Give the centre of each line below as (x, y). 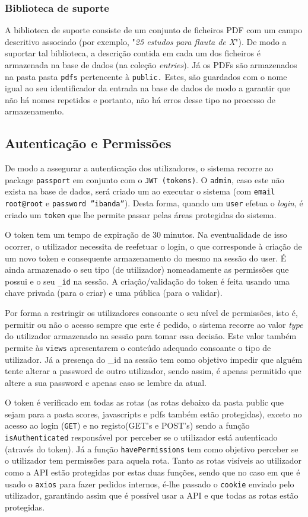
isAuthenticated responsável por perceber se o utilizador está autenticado (141, 437)
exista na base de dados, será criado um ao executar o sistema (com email (140, 191)
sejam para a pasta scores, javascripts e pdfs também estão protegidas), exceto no (153, 414)
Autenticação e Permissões (88, 143)
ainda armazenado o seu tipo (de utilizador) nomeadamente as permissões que (147, 269)
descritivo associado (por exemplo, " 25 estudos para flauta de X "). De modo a (146, 41)
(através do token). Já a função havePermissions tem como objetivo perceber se (152, 449)
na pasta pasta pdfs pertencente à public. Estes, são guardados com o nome (146, 76)
